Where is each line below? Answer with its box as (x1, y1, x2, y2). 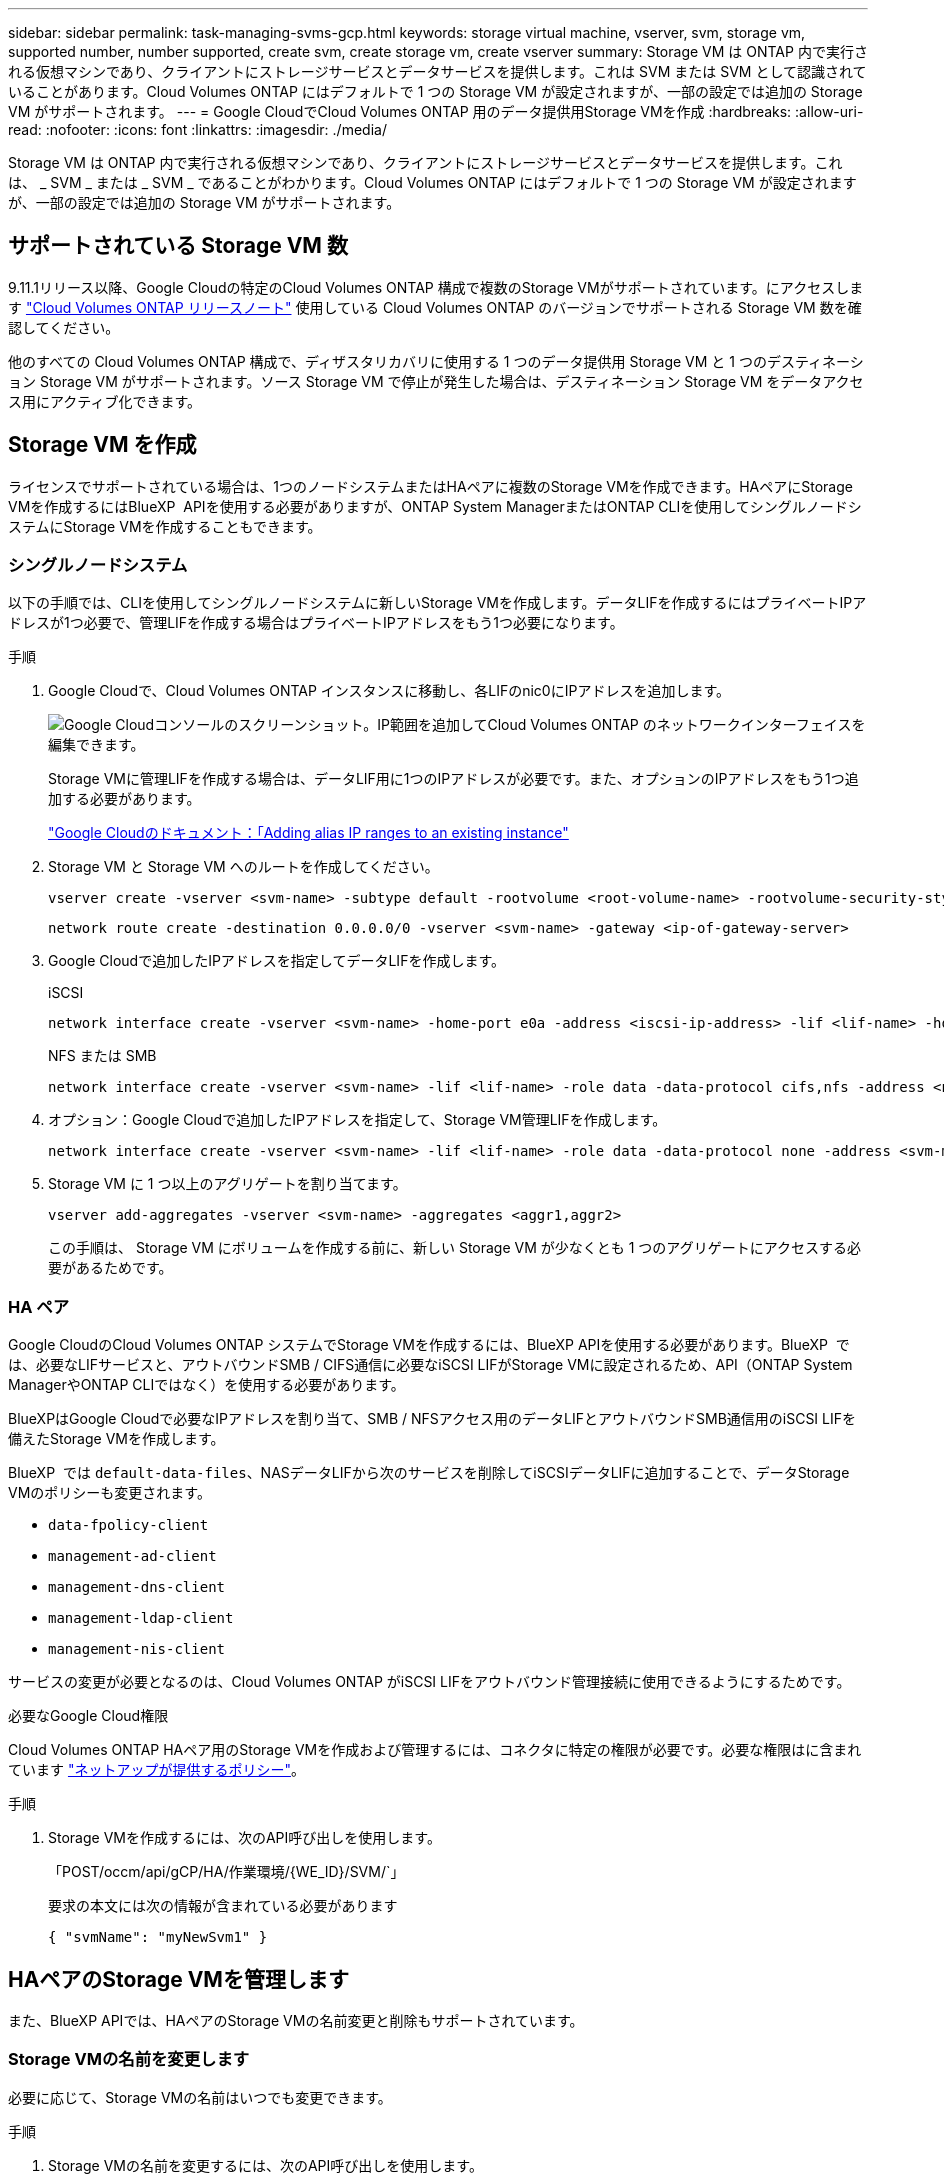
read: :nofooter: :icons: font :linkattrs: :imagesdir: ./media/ (8, 121, 387, 138)
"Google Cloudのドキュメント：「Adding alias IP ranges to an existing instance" (48, 824, 569, 842)
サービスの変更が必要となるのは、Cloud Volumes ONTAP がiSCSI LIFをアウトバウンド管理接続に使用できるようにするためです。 (8, 1673, 851, 1691)
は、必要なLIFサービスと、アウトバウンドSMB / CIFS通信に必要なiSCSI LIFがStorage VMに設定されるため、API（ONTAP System (8, 1356, 853, 1374)
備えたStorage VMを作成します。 (8, 1430, 225, 1448)
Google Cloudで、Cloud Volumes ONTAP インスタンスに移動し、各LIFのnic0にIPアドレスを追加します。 (48, 682, 730, 700)
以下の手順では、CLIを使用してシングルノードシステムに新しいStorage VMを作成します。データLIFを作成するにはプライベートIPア (8, 594, 867, 612)
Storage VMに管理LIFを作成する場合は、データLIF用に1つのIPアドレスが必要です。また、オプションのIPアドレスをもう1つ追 (48, 770, 859, 788)
